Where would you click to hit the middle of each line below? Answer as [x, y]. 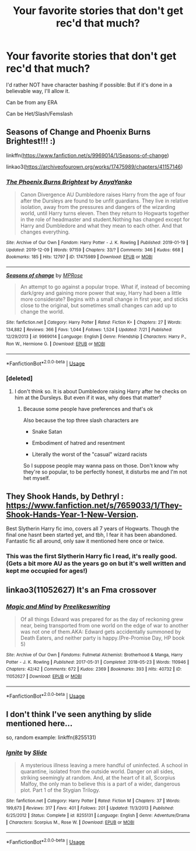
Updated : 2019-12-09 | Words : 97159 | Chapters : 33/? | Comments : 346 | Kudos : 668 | [95, 250]
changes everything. [45, 232]
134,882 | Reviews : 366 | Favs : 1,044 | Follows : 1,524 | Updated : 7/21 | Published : [89, 330]
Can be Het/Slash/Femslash [39, 114]
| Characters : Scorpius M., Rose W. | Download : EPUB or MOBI [70, 823]
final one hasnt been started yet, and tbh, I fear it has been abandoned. [92, 535]
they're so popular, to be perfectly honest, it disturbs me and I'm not [105, 472]
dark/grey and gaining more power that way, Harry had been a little [101, 293]
